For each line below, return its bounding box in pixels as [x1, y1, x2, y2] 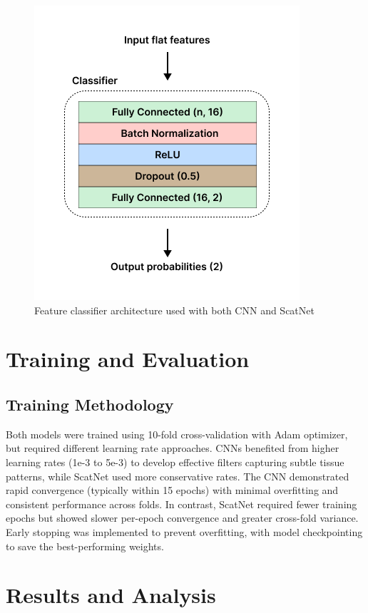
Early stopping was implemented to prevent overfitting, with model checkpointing [6, 524, 363, 539]
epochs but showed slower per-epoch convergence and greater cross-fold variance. [6, 510, 359, 525]
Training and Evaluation [6, 344, 250, 374]
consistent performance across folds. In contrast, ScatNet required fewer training [6, 496, 357, 511]
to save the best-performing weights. [6, 538, 164, 553]
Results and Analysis [6, 580, 216, 609]
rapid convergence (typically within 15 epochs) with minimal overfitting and [6, 483, 339, 498]
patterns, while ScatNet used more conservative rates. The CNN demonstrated [6, 468, 349, 483]
